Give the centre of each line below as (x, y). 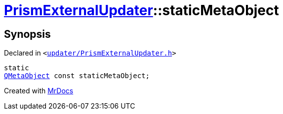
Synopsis (27, 34)
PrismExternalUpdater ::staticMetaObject (141, 10)
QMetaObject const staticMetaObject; (77, 76)
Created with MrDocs (39, 91)
